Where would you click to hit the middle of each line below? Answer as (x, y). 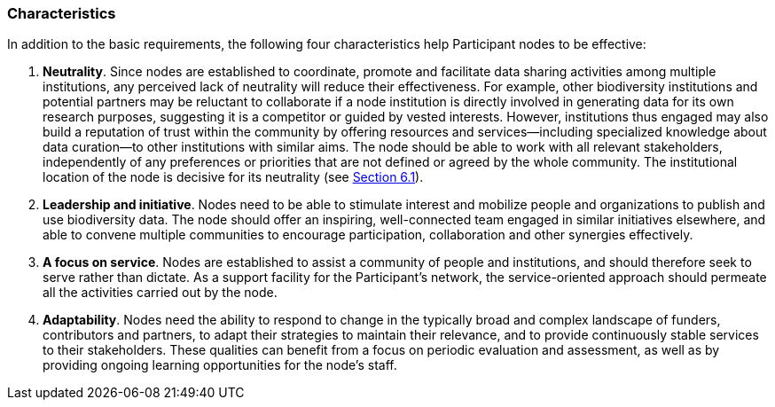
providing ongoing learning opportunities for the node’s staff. (220, 365)
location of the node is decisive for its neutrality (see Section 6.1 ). (233, 177)
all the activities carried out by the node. (160, 293)
